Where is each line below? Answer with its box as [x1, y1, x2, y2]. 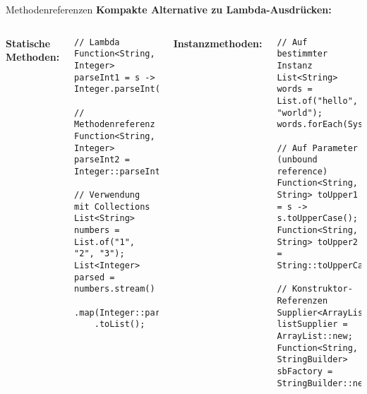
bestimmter [277, 49, 328, 59]
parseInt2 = [74, 155, 130, 165]
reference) [277, 166, 328, 177]
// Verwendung [74, 190, 140, 201]
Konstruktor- [291, 284, 353, 294]
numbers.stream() [74, 284, 155, 294]
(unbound [277, 155, 318, 165]
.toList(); [94, 319, 145, 330]
